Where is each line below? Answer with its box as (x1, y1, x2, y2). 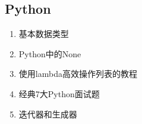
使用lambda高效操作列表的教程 (18, 67, 137, 80)
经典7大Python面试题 (18, 87, 100, 100)
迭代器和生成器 (18, 107, 77, 120)
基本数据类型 (18, 27, 69, 40)
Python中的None (18, 47, 81, 60)
